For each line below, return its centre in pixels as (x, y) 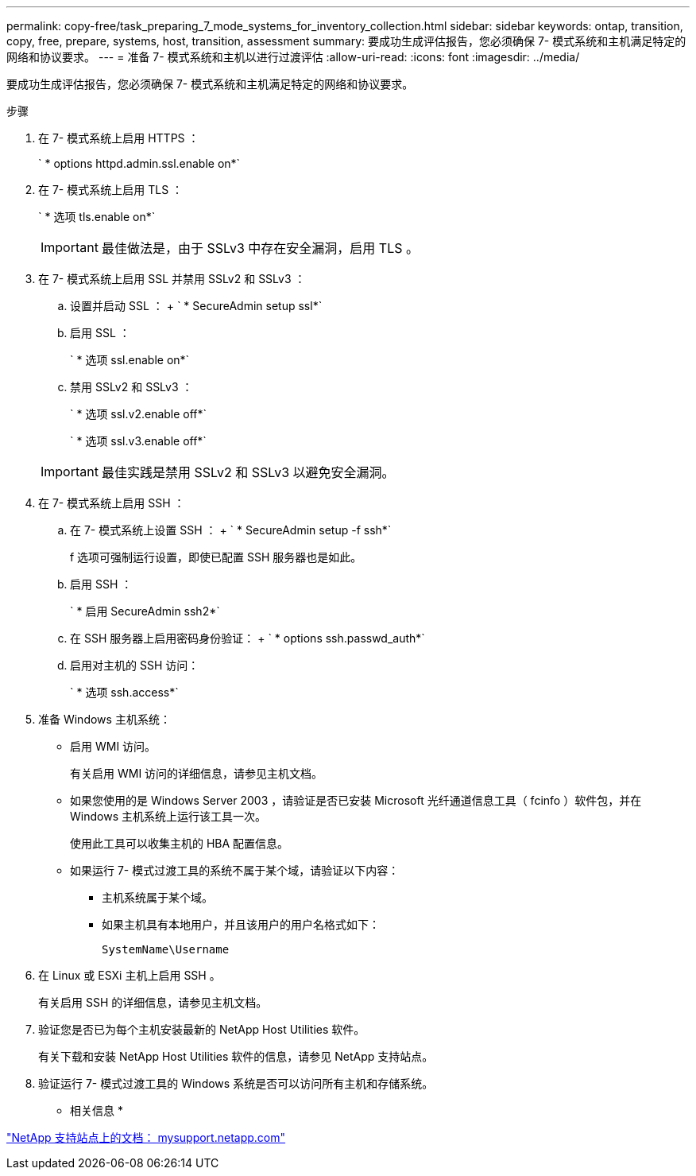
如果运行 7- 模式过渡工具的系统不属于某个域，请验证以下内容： (235, 870)
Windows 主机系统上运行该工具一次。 (168, 816)
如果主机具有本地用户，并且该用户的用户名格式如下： (241, 924)
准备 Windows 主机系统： (104, 719)
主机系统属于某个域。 (157, 897)
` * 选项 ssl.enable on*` (130, 360)
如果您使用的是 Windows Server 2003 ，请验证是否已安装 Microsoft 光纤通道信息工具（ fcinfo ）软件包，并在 (356, 800)
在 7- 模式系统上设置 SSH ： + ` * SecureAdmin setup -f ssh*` (231, 530)
